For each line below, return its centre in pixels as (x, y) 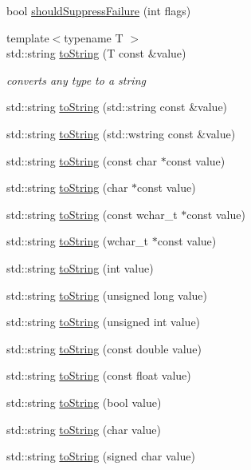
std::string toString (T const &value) (96, 53)
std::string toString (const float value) (99, 375)
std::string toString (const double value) (104, 348)
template (28, 37)
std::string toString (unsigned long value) (107, 295)
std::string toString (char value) (84, 429)
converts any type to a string (76, 80)
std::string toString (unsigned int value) (104, 322)
